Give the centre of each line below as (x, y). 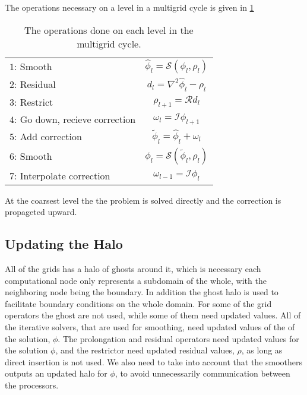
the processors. (32, 385)
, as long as (262, 350)
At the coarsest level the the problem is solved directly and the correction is (143, 200)
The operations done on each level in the (109, 30)
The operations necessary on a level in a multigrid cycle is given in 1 (129, 7)
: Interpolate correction (62, 175)
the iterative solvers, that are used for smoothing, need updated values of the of (150, 326)
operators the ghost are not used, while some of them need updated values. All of (153, 315)
